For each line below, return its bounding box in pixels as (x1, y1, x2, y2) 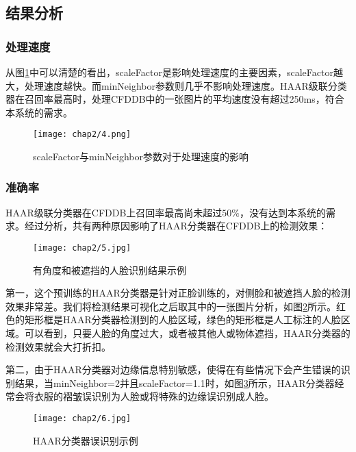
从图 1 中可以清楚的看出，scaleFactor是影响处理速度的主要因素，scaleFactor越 (5, 65, 343, 79)
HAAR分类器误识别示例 (33, 433, 138, 447)
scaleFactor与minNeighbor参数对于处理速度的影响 (33, 149, 249, 164)
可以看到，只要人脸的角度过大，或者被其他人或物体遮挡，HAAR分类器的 (24, 326, 351, 340)
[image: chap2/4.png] (33, 129, 131, 140)
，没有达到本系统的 (240, 205, 327, 219)
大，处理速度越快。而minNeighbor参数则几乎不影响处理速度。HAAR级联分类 (5, 78, 347, 92)
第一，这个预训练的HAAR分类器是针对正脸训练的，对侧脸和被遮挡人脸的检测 (5, 286, 351, 300)
